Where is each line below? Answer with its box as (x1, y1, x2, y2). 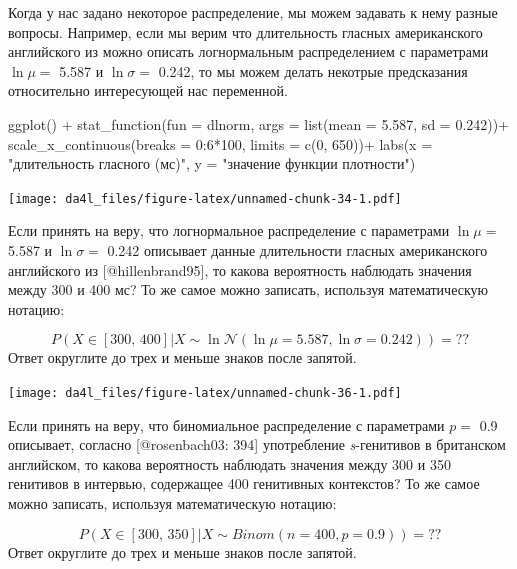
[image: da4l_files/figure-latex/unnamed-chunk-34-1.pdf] (8, 191, 402, 206)
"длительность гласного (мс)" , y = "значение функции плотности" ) (8, 153, 416, 174)
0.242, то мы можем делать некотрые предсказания (158, 60, 468, 81)
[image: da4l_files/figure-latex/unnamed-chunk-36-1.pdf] (8, 385, 402, 400)
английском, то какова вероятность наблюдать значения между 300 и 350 (8, 453, 451, 474)
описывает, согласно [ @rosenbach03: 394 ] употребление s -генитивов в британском (8, 434, 506, 455)
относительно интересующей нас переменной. (8, 80, 288, 101)
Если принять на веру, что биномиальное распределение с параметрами (8, 414, 445, 435)
